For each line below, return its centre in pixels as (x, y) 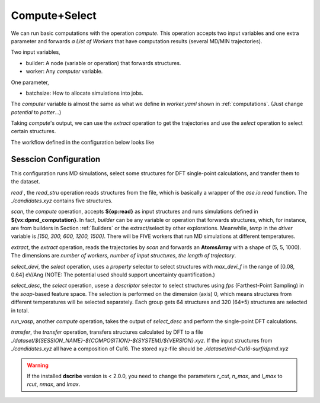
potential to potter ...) (36, 112)
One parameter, (30, 82)
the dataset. (26, 182)
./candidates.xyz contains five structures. (62, 201)
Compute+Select (54, 15)
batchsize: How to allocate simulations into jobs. (84, 93)
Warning (38, 365)
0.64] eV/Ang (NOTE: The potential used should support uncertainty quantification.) (113, 275)
